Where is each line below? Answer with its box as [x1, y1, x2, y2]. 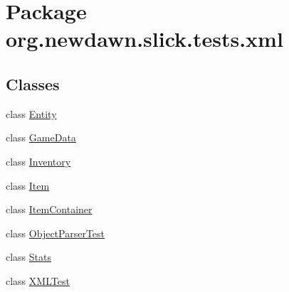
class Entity [6, 106, 57, 121]
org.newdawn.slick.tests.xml [6, 24, 283, 53]
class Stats [6, 249, 52, 264]
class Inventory [6, 153, 71, 168]
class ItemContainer [6, 202, 93, 217]
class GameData [6, 130, 76, 145]
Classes [6, 72, 60, 94]
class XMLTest [6, 273, 70, 288]
